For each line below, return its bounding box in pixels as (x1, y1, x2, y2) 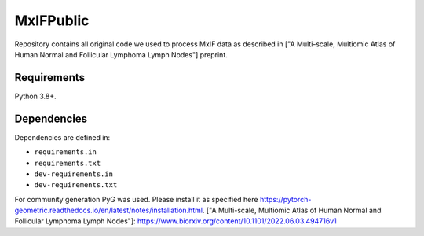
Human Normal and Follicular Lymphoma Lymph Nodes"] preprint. (14, 50, 228, 59)
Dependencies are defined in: (14, 132, 111, 142)
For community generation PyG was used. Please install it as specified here (14, 194, 258, 204)
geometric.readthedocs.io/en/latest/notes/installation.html (14, 205, 203, 216)
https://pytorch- (259, 194, 312, 204)
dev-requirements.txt (34, 181, 118, 190)
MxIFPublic (14, 12, 90, 29)
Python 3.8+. (14, 91, 57, 101)
